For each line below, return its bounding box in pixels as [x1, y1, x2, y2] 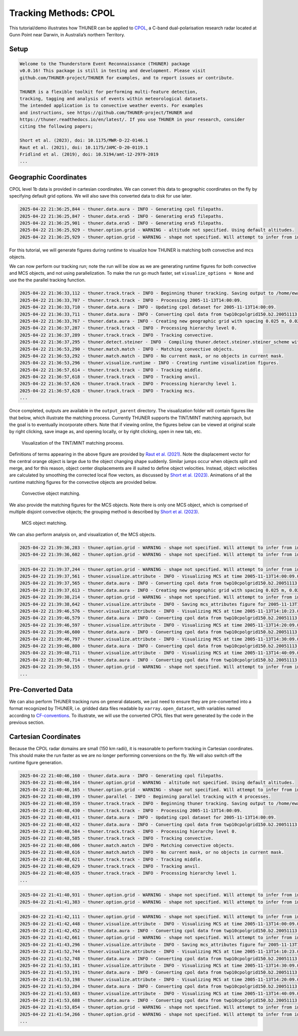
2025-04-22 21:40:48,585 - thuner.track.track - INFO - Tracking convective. [19, 835, 214, 841]
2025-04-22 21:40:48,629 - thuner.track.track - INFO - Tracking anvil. [19, 863, 201, 869]
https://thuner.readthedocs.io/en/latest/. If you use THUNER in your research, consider [19, 117, 245, 122]
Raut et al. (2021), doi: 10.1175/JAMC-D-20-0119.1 [19, 144, 149, 150]
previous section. [9, 719, 45, 725]
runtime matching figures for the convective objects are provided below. [9, 479, 157, 485]
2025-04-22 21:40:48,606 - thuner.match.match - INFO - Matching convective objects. [19, 842, 234, 848]
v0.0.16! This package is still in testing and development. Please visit [19, 68, 206, 74]
